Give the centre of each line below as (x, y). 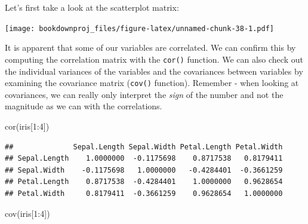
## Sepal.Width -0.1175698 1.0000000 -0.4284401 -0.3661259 (144, 170)
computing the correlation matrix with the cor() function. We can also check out (154, 59)
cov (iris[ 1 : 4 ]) (27, 213)
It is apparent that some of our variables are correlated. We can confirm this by (150, 47)
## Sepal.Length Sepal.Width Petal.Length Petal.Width (144, 147)
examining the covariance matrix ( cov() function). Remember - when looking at (152, 83)
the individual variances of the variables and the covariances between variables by (154, 71)
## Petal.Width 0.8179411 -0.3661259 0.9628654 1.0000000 (144, 193)
